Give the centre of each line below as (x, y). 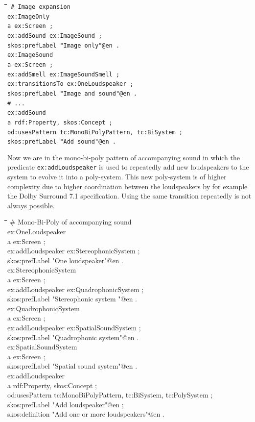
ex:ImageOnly (28, 16)
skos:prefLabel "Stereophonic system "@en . (72, 299)
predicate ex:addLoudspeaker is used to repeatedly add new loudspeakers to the (128, 167)
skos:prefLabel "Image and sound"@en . (72, 93)
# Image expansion (41, 7)
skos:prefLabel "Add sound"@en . (62, 142)
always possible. (31, 205)
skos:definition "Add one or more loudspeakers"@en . (86, 414)
